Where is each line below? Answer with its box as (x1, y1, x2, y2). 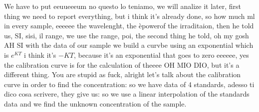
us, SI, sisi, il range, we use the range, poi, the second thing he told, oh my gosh (4, 30, 249, 40)
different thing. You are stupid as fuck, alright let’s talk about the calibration (4, 69, 241, 80)
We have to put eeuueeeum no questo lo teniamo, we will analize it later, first (4, 1, 242, 11)
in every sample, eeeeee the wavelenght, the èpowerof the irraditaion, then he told (4, 20, 254, 31)
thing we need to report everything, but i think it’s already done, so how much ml (4, 10, 255, 21)
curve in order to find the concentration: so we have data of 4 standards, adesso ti (4, 79, 255, 89)
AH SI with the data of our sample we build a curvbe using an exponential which (4, 40, 254, 50)
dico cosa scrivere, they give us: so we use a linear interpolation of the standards (4, 89, 250, 99)
